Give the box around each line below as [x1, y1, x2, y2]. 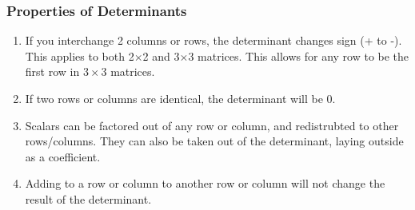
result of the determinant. [25, 190, 152, 207]
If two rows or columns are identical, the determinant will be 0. [25, 90, 336, 106]
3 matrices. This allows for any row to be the [188, 47, 409, 64]
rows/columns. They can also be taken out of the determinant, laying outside [25, 133, 404, 149]
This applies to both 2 [25, 47, 134, 64]
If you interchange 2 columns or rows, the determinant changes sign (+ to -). [25, 32, 402, 49]
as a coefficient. [25, 148, 101, 164]
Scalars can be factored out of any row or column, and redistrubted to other [25, 117, 399, 133]
